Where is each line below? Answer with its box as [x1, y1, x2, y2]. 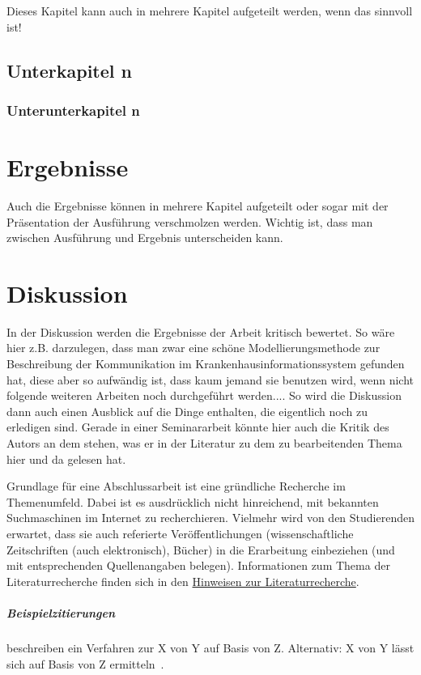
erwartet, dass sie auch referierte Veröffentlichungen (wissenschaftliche [6, 524, 354, 541]
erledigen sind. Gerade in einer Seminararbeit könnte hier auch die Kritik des [6, 418, 389, 435]
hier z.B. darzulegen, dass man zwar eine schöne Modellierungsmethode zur [6, 339, 381, 356]
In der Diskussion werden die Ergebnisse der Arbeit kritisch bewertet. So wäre [6, 323, 395, 340]
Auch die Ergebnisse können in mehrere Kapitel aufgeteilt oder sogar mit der [6, 197, 389, 214]
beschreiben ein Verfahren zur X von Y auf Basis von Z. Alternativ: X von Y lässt [6, 639, 415, 656]
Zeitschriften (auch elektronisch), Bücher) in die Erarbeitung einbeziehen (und [6, 541, 395, 558]
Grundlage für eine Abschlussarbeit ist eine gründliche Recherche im [6, 478, 346, 495]
